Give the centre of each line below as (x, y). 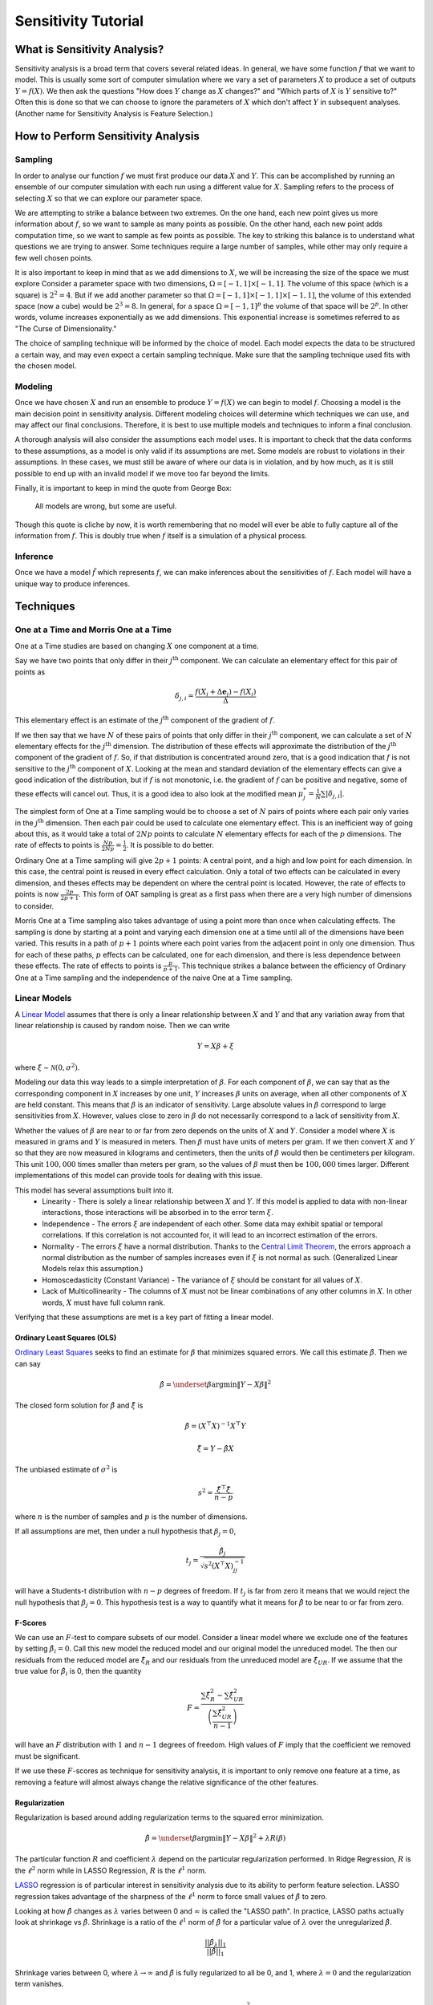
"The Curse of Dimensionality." (66, 328)
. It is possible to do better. (170, 845)
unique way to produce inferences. (73, 583)
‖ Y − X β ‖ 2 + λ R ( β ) (254, 1838)
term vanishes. (39, 1984)
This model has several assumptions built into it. (94, 1190)
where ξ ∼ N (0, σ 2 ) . (47, 1067)
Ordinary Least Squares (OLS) (66, 1337)
